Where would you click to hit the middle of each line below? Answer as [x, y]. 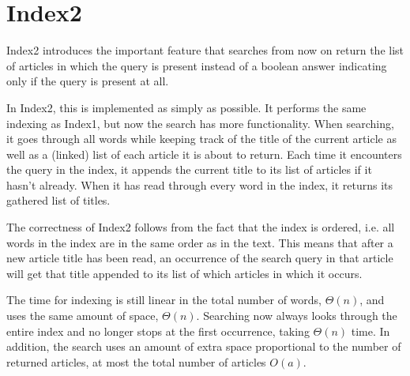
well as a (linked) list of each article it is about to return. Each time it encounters [204, 154]
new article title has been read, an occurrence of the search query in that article [200, 258]
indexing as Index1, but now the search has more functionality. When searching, [200, 123]
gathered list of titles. [58, 200]
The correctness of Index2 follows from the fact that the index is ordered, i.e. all [201, 227]
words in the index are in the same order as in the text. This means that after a [200, 242]
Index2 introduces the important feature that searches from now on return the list [205, 50]
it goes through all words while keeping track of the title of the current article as [201, 139]
